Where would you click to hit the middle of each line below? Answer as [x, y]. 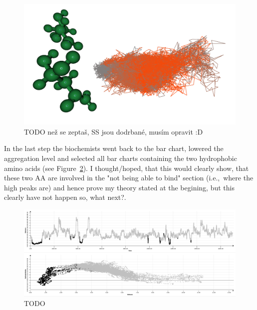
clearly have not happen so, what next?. [65, 197]
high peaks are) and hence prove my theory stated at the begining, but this [119, 187]
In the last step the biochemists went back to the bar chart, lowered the [114, 148]
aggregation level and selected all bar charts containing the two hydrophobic [121, 158]
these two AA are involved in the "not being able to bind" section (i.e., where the [129, 178]
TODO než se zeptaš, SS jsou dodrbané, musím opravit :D [114, 131]
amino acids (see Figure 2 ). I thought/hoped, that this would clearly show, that [127, 168]
